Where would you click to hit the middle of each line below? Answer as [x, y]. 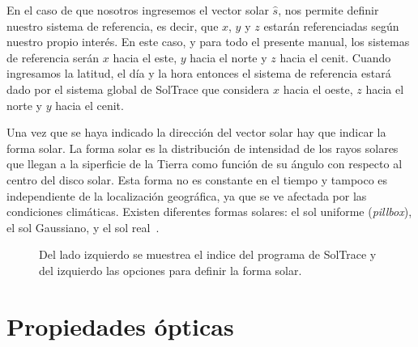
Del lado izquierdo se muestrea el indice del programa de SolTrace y [208, 254]
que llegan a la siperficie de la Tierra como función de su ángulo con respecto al [205, 164]
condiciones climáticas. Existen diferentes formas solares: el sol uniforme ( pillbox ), [209, 212]
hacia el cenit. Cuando [335, 57]
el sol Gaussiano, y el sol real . [83, 227]
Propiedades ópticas [120, 326]
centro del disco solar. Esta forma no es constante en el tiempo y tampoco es [197, 179]
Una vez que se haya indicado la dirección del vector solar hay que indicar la [196, 132]
